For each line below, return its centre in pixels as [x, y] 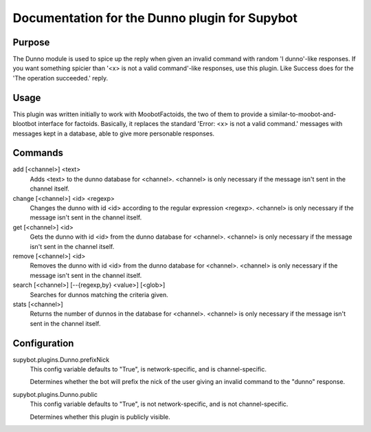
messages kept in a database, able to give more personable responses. [114, 133]
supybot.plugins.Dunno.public [55, 394]
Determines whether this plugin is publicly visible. [100, 417]
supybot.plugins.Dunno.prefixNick [61, 359]
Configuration [43, 343]
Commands [38, 153]
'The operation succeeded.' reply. [60, 78]
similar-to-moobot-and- [303, 114]
